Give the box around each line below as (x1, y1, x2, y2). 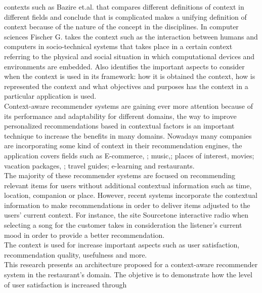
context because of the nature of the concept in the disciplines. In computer (4, 21, 239, 32)
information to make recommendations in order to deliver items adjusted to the (4, 199, 250, 210)
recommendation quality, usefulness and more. (4, 249, 147, 260)
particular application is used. (4, 91, 97, 101)
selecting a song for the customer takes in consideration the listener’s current (4, 220, 242, 230)
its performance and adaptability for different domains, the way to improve (4, 110, 237, 121)
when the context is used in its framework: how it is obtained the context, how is (4, 71, 255, 81)
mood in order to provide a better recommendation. (4, 229, 165, 240)
